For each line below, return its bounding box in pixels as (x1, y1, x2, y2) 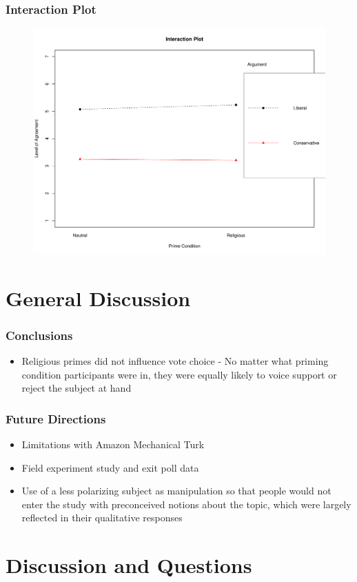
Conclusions (6, 326, 73, 343)
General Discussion (6, 283, 191, 312)
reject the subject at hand (21, 381, 132, 395)
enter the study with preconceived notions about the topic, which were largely (21, 496, 351, 511)
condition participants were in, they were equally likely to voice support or (21, 367, 337, 381)
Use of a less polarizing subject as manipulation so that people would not (21, 483, 331, 498)
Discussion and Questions (6, 551, 252, 579)
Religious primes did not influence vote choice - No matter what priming (21, 353, 329, 368)
